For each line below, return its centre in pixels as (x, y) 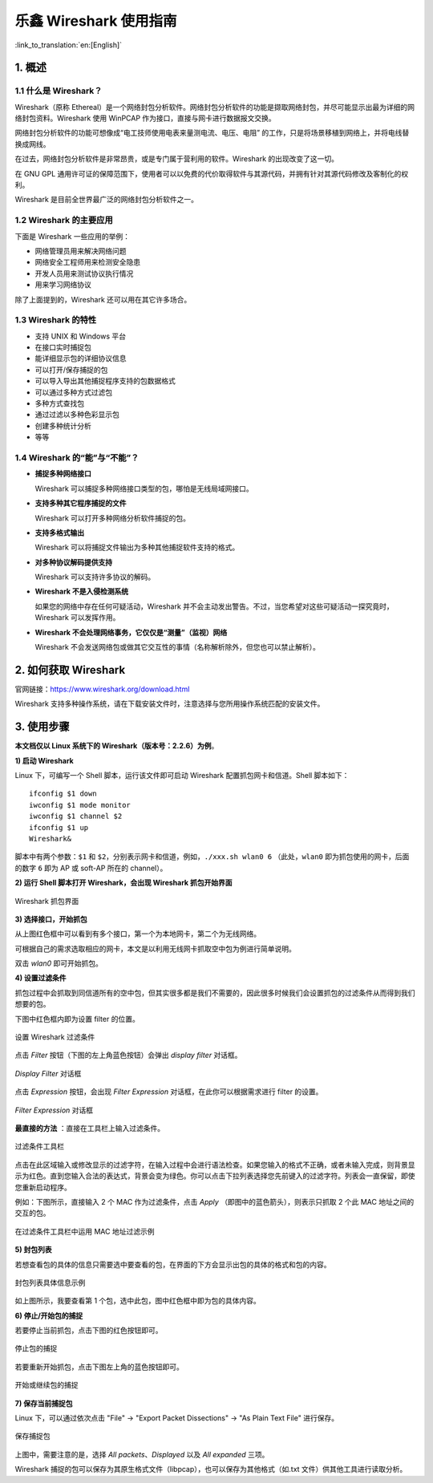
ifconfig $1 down (63, 794)
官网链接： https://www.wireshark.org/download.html (102, 689)
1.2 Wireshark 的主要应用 (64, 221)
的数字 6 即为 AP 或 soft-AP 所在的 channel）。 (91, 868)
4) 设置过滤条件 (41, 978)
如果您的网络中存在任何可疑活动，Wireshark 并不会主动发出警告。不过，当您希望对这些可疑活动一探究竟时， (214, 606)
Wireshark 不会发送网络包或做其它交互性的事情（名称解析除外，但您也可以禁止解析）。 (178, 647)
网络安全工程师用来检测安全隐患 (87, 262)
